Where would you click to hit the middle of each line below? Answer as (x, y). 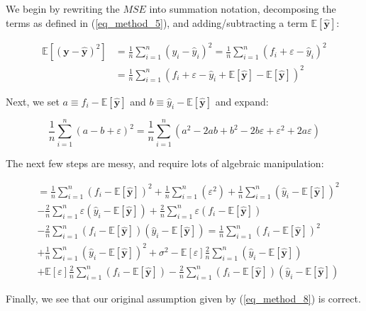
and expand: (242, 101)
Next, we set (33, 101)
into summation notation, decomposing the (243, 9)
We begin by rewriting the (63, 9)
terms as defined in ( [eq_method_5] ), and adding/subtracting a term (157, 22)
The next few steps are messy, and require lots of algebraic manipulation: (165, 163)
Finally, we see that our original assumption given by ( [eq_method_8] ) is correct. (183, 298)
